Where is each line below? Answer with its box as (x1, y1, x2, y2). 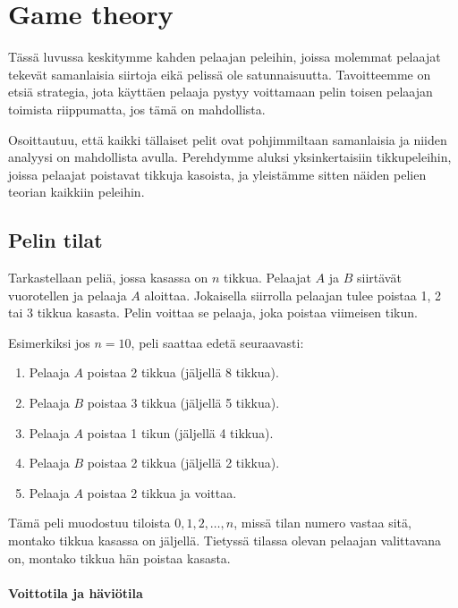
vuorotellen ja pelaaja (8, 285, 127, 304)
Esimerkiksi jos (8, 333, 90, 351)
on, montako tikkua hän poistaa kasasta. (8, 548, 231, 567)
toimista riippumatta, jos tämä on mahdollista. (8, 99, 266, 118)
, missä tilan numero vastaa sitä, (233, 513, 411, 532)
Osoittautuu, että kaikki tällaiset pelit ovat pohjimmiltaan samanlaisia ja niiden (8, 130, 447, 148)
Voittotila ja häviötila (8, 583, 143, 602)
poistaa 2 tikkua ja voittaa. (87, 483, 237, 502)
